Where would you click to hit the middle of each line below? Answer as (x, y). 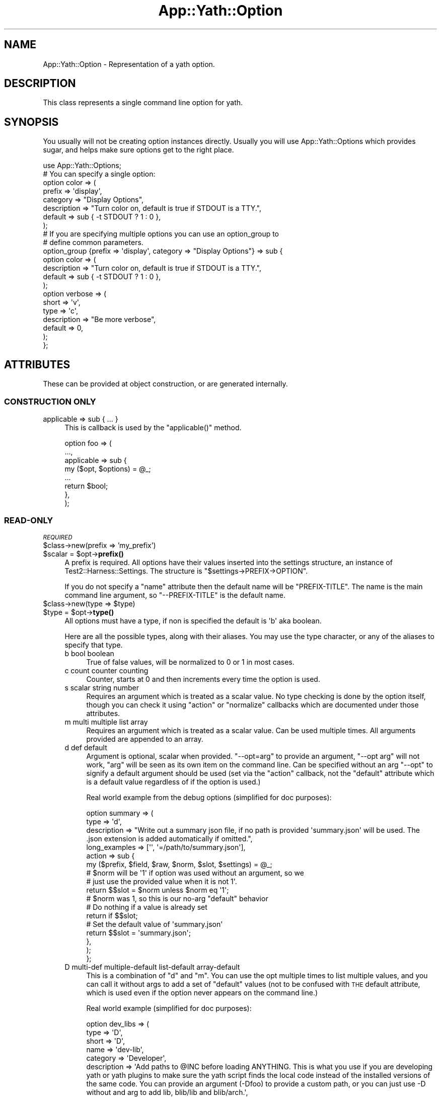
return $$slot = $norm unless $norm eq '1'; (158, 890)
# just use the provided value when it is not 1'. (162, 881)
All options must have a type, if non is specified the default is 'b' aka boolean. (193, 620)
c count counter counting (106, 670)
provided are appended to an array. (145, 739)
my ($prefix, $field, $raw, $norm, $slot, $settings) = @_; (179, 864)
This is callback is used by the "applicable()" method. (153, 427)
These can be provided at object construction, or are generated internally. (165, 384)
